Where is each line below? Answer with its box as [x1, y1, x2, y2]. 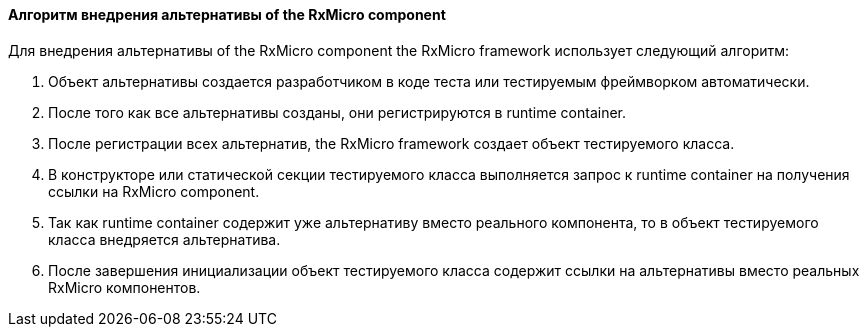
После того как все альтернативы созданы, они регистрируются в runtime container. [48, 103, 626, 121]
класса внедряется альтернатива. [48, 230, 281, 248]
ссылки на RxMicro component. [48, 182, 260, 200]
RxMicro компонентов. [48, 278, 201, 296]
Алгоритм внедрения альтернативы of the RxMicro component [8, 6, 446, 23]
